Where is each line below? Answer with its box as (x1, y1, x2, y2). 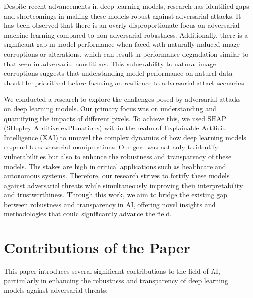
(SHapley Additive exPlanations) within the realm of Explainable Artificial (4, 123, 228, 133)
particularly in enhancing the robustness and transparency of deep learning (4, 275, 228, 285)
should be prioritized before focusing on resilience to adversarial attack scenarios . (4, 77, 249, 87)
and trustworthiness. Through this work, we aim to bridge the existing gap (4, 190, 227, 200)
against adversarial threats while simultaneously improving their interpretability (4, 180, 243, 190)
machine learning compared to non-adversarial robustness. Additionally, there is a (4, 29, 248, 40)
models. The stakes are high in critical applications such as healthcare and (4, 161, 226, 171)
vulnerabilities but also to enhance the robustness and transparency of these (4, 151, 232, 161)
